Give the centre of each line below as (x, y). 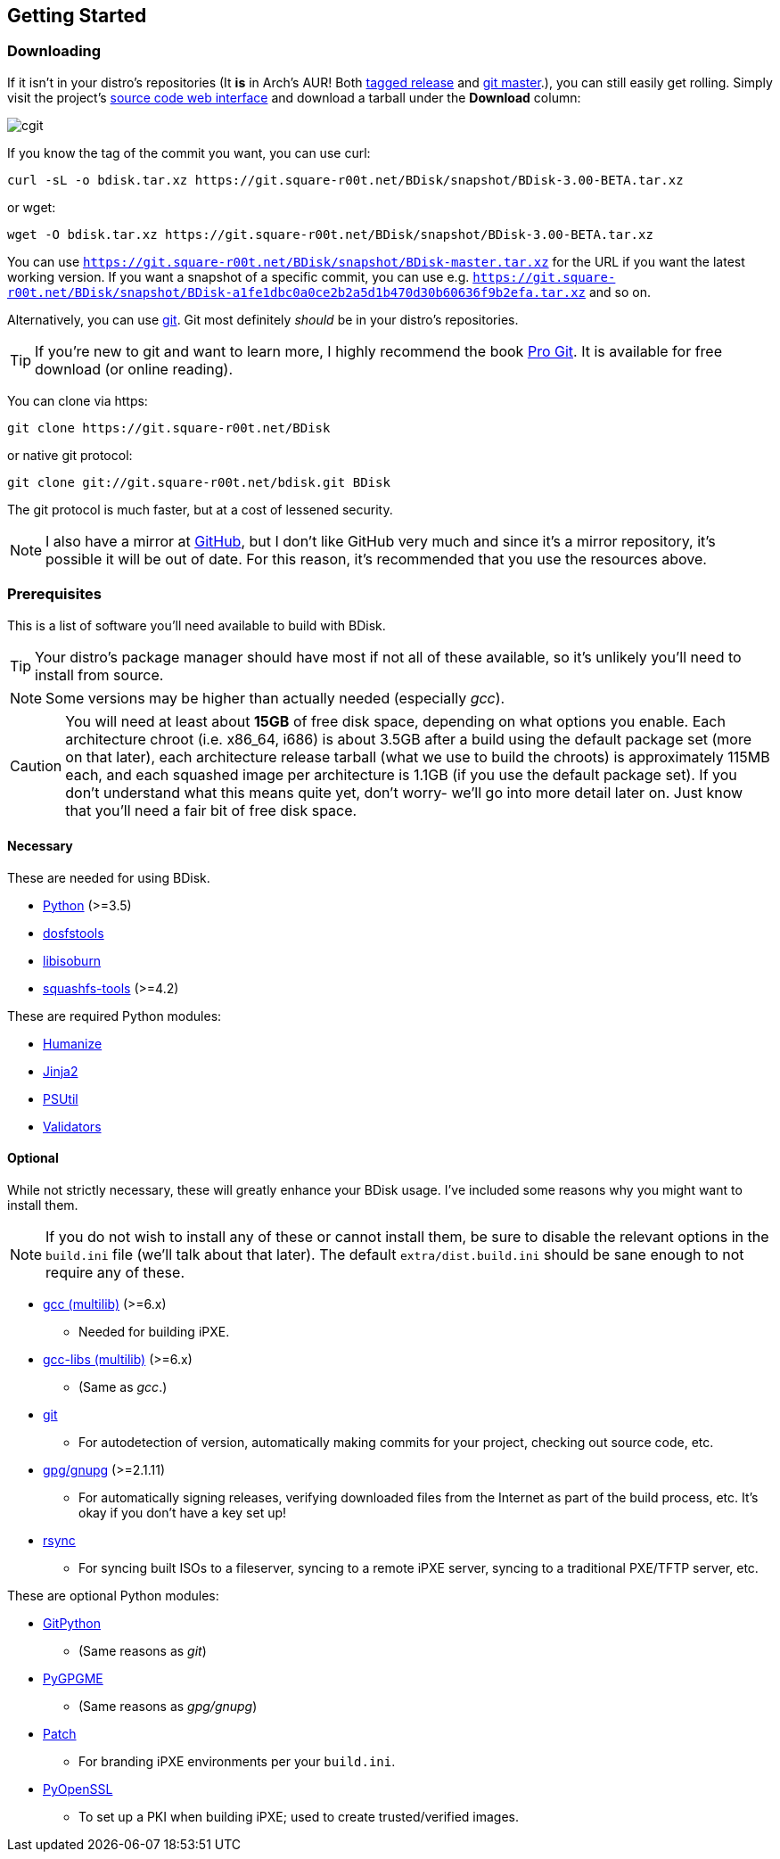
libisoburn (72, 960)
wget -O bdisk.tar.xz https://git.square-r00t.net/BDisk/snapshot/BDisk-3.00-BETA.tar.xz (330, 234)
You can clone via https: (78, 400)
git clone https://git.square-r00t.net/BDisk (169, 428)
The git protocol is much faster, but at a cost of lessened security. (200, 509)
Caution (36, 765)
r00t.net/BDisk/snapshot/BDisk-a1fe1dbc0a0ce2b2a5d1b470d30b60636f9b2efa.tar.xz (297, 292)
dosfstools (74, 933)
